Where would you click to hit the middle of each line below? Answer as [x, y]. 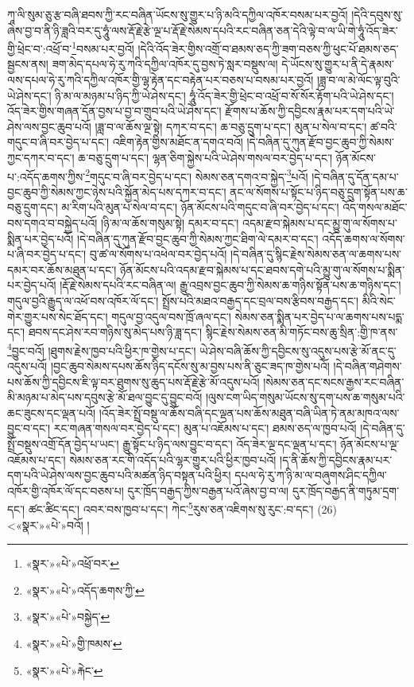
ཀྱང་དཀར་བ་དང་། [41, 157]
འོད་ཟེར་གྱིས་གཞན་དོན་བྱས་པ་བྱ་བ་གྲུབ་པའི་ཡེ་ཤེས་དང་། [114, 111]
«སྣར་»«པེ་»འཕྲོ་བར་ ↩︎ [73, 563]
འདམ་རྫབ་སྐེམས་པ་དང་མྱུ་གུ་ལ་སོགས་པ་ [320, 223]
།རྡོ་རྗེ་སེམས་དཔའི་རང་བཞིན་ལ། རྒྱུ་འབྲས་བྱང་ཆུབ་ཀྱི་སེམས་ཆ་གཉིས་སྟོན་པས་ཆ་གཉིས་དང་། [230, 285]
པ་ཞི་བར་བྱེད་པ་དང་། [47, 254]
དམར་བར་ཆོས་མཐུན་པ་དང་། [62, 269]
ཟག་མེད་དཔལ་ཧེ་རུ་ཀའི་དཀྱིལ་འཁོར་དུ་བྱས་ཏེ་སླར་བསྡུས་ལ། [165, 64]
